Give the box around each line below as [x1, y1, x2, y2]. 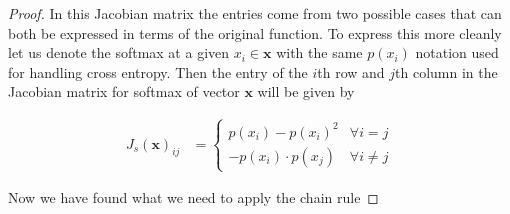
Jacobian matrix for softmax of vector [8, 81, 240, 102]
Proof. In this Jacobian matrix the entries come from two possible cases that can [8, 3, 502, 23]
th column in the [395, 61, 498, 82]
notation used [415, 42, 499, 63]
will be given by [257, 81, 355, 102]
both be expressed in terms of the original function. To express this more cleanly [8, 22, 502, 43]
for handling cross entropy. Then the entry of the [8, 61, 308, 82]
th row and [317, 61, 385, 82]
